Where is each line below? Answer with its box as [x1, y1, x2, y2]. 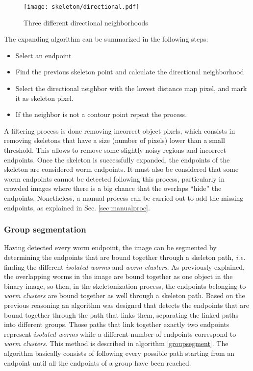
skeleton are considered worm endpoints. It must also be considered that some [4, 164, 239, 174]
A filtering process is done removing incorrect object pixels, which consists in [4, 125, 235, 136]
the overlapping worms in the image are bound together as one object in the [4, 271, 233, 281]
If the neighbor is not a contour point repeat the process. [15, 109, 187, 119]
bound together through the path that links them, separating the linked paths [4, 309, 238, 320]
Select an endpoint [15, 50, 72, 60]
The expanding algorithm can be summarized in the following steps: [4, 34, 208, 44]
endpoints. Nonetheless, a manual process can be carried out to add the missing [4, 192, 244, 203]
